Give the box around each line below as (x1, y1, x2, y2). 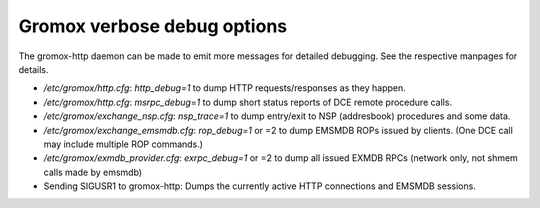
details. (18, 63, 49, 75)
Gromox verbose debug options (18, 15, 288, 37)
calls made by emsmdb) (43, 166, 143, 178)
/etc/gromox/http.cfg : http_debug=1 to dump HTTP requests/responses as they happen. (43, 82, 407, 94)
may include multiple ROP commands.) (43, 138, 204, 150)
